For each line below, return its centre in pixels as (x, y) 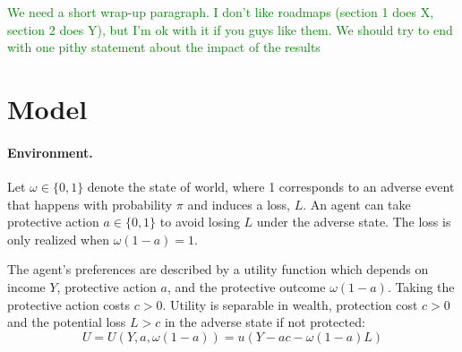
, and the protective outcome (246, 286)
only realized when (58, 239)
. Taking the (421, 286)
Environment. (50, 152)
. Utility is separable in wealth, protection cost (290, 304)
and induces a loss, (239, 204)
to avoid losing (200, 222)
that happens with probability (90, 204)
